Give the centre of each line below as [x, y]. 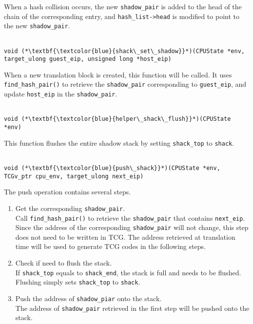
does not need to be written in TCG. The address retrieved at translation [125, 237]
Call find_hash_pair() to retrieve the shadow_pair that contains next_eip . [130, 218]
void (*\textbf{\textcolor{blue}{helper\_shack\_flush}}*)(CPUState [117, 119]
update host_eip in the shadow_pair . [61, 94]
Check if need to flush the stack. [64, 263]
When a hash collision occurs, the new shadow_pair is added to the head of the [123, 6]
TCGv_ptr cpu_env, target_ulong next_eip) [74, 176]
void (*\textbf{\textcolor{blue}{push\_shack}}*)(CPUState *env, [112, 168]
